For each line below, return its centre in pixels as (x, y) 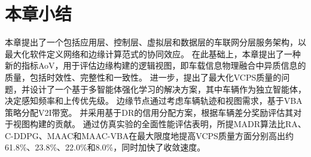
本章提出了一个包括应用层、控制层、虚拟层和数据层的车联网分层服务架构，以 (155, 42)
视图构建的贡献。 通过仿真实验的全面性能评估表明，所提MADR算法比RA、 (159, 124)
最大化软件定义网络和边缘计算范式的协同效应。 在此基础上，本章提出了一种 (153, 53)
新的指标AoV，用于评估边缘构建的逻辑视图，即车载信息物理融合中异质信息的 (155, 65)
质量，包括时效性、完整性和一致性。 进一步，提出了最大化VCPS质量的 (143, 77)
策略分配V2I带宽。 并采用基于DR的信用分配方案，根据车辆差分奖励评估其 (149, 112)
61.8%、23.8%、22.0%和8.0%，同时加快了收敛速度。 (105, 147)
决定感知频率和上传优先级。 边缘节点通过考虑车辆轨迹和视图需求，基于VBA (154, 101)
